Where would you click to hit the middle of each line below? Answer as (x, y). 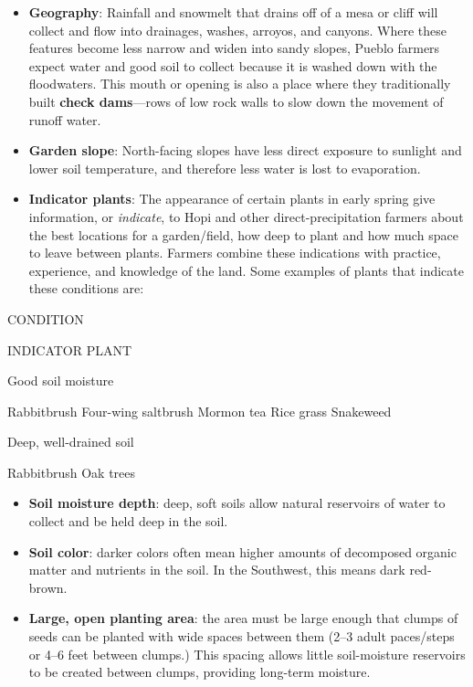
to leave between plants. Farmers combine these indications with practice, (235, 253)
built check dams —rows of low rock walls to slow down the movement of (236, 101)
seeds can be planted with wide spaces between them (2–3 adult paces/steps (242, 636)
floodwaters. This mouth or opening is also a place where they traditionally (240, 84)
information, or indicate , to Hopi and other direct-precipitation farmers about (246, 216)
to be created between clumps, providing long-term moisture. (200, 672)
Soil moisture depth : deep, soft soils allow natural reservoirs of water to (237, 503)
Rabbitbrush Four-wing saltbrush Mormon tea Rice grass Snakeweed (200, 411)
